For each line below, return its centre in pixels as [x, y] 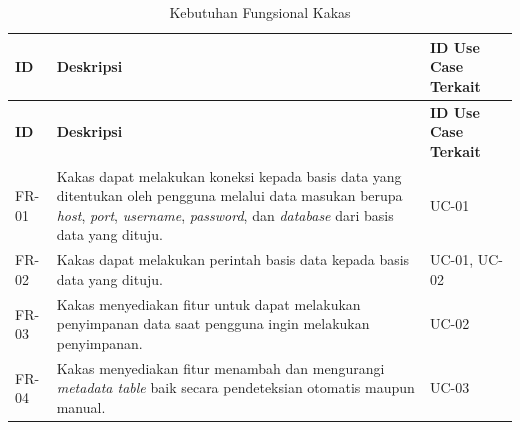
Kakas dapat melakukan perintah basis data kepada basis [233, 259]
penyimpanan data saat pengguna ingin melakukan [213, 323]
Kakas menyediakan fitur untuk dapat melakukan [208, 303]
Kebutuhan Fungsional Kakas [260, 12]
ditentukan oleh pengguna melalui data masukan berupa [229, 195]
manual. [81, 406]
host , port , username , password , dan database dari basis [225, 214]
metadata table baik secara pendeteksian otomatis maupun [235, 387]
